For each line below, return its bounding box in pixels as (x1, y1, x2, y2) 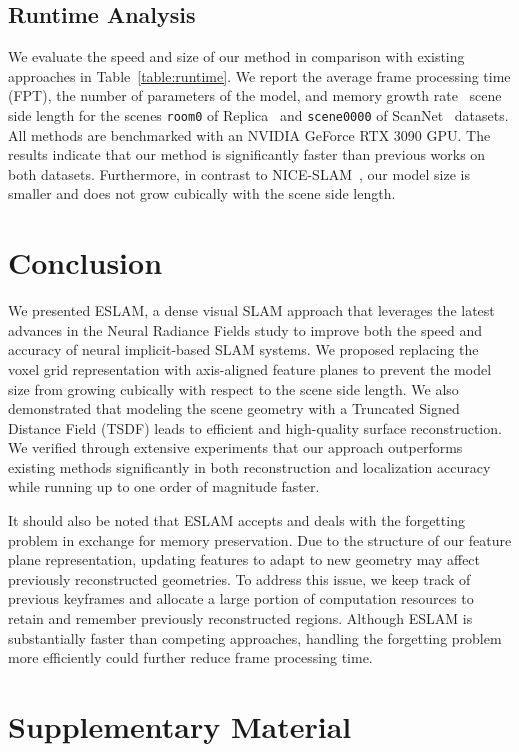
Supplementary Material (8, 706, 352, 747)
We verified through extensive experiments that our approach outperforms (8, 437, 463, 458)
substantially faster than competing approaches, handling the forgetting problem (8, 627, 502, 648)
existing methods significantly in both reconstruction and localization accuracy (8, 456, 491, 477)
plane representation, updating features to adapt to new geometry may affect (8, 549, 481, 570)
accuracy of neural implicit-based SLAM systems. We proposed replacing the (8, 339, 479, 360)
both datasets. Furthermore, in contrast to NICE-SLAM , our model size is (8, 163, 471, 184)
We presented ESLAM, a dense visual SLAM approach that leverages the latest (8, 300, 495, 321)
